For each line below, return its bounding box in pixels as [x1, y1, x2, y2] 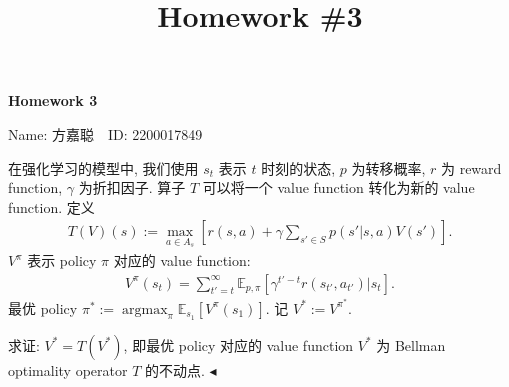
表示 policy [27, 250, 97, 270]
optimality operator [8, 359, 128, 380]
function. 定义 [8, 196, 95, 217]
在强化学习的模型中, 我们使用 [8, 157, 199, 178]
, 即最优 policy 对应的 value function [123, 334, 354, 355]
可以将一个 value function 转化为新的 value [202, 177, 475, 198]
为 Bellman [376, 334, 446, 355]
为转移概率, [351, 157, 426, 178]
